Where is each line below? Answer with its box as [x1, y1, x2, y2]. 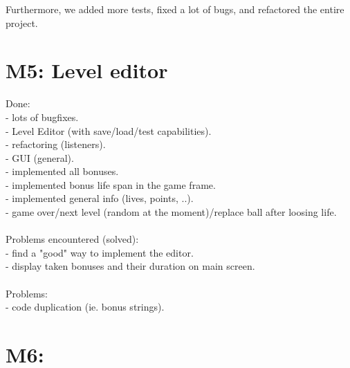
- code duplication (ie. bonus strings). [6, 300, 165, 314]
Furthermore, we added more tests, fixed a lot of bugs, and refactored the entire [6, 2, 344, 16]
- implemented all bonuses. [6, 164, 119, 178]
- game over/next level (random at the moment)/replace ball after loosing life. [6, 205, 337, 219]
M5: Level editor [6, 56, 168, 84]
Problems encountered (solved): [6, 232, 139, 246]
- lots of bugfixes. [6, 109, 79, 124]
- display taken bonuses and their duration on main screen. [6, 259, 255, 273]
